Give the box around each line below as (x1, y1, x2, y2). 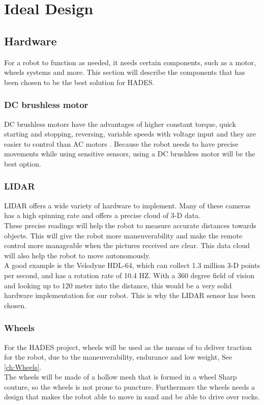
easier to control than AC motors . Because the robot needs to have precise (4, 138, 239, 149)
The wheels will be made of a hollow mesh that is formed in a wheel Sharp (4, 371, 237, 382)
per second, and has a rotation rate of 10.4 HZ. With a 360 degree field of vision (4, 269, 254, 280)
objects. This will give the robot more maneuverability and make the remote (4, 230, 243, 240)
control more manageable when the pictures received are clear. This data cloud (4, 240, 250, 251)
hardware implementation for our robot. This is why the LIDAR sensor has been (4, 290, 255, 301)
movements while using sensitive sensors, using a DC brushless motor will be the (4, 148, 255, 159)
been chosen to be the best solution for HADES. (4, 76, 155, 87)
